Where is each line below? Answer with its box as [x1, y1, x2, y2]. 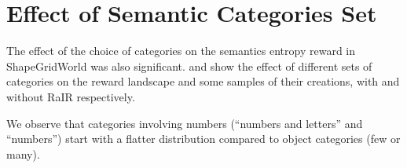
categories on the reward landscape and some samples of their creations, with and [6, 73, 400, 89]
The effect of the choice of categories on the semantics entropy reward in [6, 42, 356, 59]
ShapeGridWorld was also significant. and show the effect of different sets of [6, 57, 372, 74]
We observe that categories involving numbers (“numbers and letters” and [6, 115, 363, 131]
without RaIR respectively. [6, 88, 135, 104]
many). [6, 145, 40, 162]
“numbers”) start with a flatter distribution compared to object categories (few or [6, 130, 401, 147]
